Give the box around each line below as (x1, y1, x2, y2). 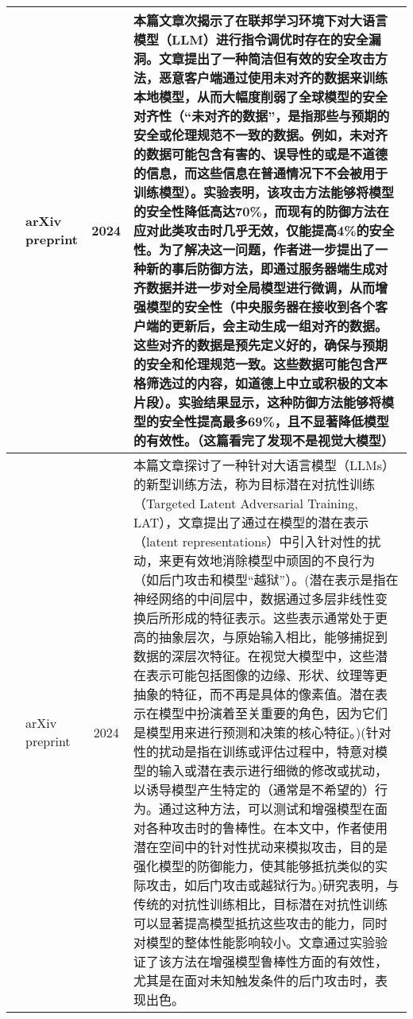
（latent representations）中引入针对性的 (133, 532, 369, 550)
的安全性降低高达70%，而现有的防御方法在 (133, 202, 389, 220)
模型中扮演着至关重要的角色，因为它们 (159, 704, 388, 722)
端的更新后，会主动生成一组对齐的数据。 (146, 317, 388, 335)
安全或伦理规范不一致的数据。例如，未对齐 (133, 126, 388, 144)
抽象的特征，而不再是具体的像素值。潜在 (133, 685, 376, 703)
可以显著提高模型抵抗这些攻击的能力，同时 (133, 914, 388, 932)
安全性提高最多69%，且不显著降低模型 (159, 412, 389, 430)
